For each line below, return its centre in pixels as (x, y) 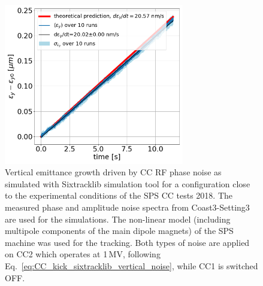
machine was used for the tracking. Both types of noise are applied (127, 242)
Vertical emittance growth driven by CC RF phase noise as (113, 172)
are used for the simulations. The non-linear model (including (118, 219)
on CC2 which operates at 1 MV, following (83, 254)
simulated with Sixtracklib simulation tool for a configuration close (128, 183)
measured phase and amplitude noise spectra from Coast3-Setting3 (127, 207)
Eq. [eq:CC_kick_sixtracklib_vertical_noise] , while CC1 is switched (131, 265)
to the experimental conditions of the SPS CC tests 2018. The (119, 195)
